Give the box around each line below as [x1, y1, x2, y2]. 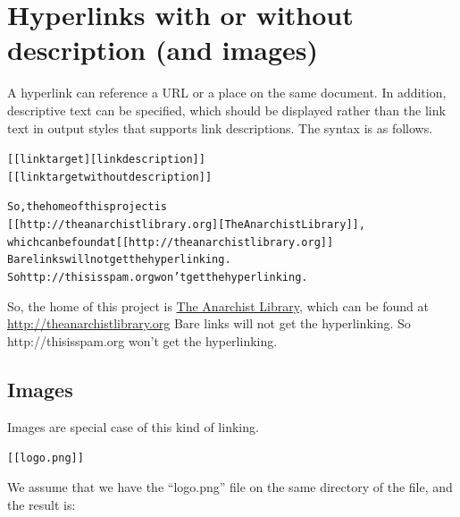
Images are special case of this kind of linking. [7, 417, 259, 436]
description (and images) [7, 31, 319, 68]
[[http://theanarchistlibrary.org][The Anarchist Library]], [7, 218, 365, 232]
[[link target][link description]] [7, 153, 205, 166]
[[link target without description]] [7, 170, 213, 183]
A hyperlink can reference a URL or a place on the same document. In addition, [7, 83, 447, 102]
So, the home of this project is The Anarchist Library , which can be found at [7, 296, 429, 315]
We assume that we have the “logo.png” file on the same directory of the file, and [7, 477, 453, 496]
